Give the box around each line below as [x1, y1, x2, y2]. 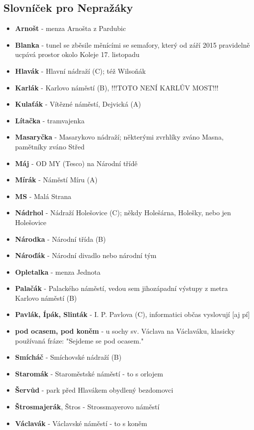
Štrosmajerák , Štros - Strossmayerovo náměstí [15, 401, 160, 412]
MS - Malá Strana [15, 191, 71, 201]
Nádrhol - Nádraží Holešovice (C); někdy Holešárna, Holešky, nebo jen [15, 207, 231, 218]
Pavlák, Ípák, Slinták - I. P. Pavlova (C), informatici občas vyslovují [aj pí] [15, 309, 250, 319]
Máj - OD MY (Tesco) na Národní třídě [15, 158, 138, 168]
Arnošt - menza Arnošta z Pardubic [15, 23, 126, 33]
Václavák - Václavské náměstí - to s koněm [15, 418, 147, 428]
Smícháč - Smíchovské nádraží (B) [15, 352, 122, 362]
